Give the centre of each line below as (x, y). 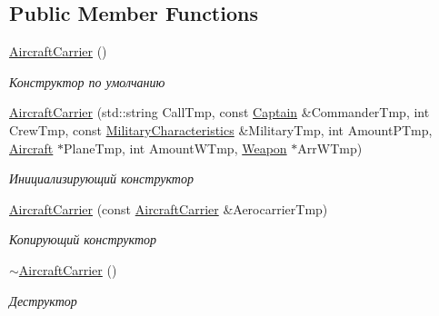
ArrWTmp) (330, 148)
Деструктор (43, 300)
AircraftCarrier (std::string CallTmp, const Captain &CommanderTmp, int (219, 112)
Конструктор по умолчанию (87, 81)
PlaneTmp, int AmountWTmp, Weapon (175, 148)
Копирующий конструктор (83, 239)
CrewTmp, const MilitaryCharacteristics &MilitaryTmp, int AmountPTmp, (221, 129)
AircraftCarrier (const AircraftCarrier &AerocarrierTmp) (169, 208)
